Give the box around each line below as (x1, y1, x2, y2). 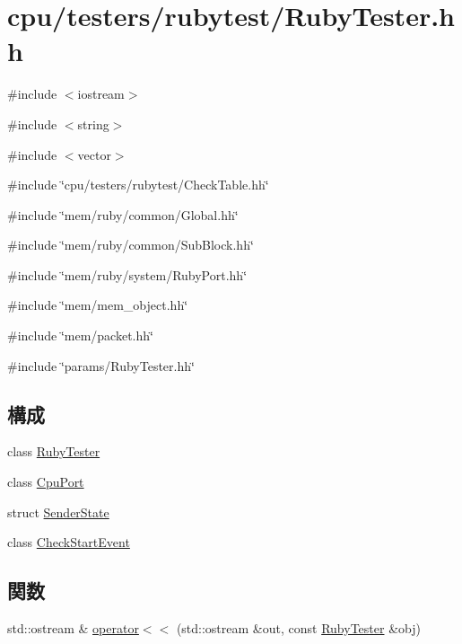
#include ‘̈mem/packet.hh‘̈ (7, 326, 153, 345)
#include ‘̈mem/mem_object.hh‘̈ (7, 296, 188, 314)
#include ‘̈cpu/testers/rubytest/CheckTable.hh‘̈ (7, 175, 269, 194)
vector (77, 145, 111, 163)
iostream (77, 84, 125, 103)
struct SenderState (7, 502, 109, 521)
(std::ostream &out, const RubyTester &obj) (176, 619, 421, 638)
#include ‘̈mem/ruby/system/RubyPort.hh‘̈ (7, 265, 248, 284)
